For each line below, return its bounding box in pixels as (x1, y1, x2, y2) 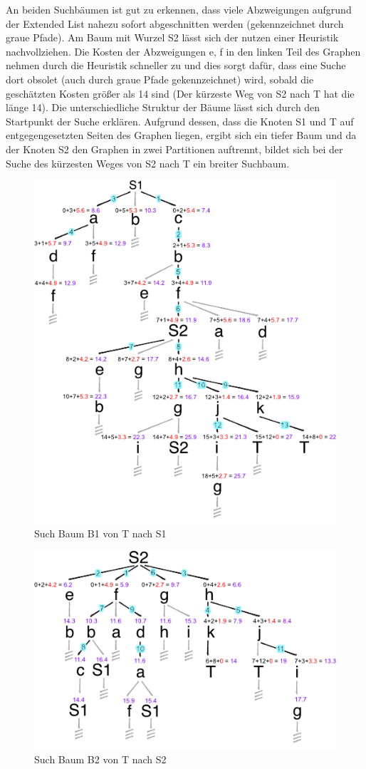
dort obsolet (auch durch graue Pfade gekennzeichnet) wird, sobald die (6, 71, 314, 86)
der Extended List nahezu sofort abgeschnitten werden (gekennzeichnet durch (6, 16, 344, 31)
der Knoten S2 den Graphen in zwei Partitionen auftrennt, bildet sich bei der (6, 141, 343, 156)
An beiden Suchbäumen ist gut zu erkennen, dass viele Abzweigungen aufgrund (6, 2, 352, 16)
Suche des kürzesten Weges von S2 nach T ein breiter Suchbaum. (6, 155, 290, 170)
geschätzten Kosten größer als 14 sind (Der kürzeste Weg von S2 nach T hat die (6, 86, 355, 100)
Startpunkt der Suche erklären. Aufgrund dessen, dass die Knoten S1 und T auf (6, 113, 354, 128)
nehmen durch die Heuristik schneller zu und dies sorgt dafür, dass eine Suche (6, 58, 346, 73)
